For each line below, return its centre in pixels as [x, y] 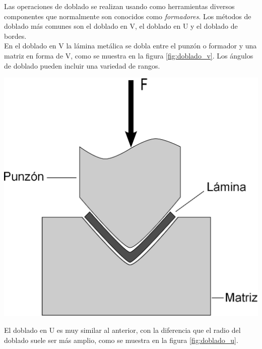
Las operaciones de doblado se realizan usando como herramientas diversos [119, 6]
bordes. [15, 36]
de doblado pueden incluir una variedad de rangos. [82, 65]
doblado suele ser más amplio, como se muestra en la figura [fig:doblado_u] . [121, 340]
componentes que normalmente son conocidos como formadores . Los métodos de [128, 16]
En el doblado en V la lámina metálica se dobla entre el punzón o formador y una [130, 46]
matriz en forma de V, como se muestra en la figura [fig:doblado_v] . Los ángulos [129, 55]
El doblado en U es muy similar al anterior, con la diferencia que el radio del [122, 330]
